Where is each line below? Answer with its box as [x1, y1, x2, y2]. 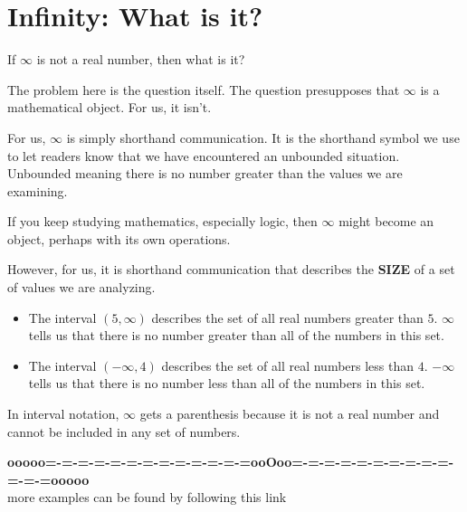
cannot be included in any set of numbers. [7, 422, 241, 441]
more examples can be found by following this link [7, 488, 287, 507]
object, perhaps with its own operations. [7, 229, 231, 248]
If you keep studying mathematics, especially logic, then [7, 212, 318, 231]
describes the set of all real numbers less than [161, 356, 415, 375]
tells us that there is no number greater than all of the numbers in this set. [28, 326, 444, 345]
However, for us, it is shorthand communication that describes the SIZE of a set [7, 260, 455, 279]
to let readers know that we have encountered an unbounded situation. [7, 146, 400, 165]
